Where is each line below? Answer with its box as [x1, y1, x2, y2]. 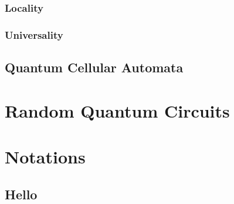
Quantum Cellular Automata [5, 58, 184, 76]
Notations [5, 145, 86, 169]
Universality [5, 27, 63, 42]
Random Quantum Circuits [5, 98, 230, 122]
